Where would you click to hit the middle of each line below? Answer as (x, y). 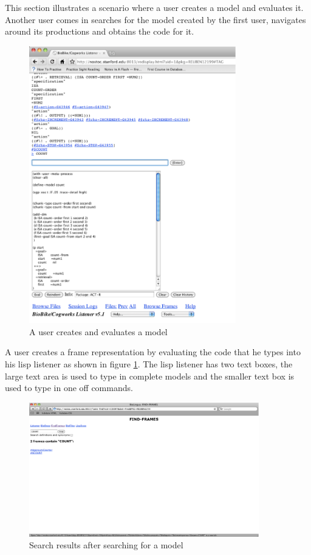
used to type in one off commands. (69, 388)
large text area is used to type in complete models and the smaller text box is (150, 376)
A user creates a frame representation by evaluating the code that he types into (153, 352)
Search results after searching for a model (106, 545)
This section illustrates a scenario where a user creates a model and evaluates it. (154, 7)
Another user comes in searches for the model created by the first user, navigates (155, 19)
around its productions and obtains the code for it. (100, 31)
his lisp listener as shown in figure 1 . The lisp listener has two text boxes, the (149, 364)
